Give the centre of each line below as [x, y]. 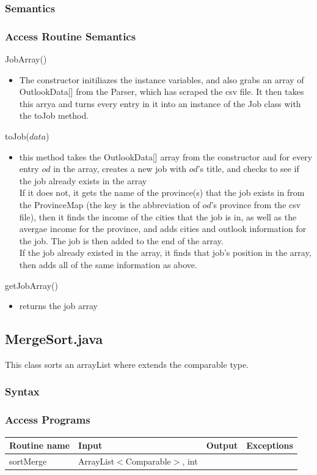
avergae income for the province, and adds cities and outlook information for [163, 229]
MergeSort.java [54, 339]
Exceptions [270, 445]
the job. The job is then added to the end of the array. [121, 240]
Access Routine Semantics [71, 36]
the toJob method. [54, 115]
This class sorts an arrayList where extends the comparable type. [127, 364]
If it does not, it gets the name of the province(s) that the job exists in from [162, 193]
